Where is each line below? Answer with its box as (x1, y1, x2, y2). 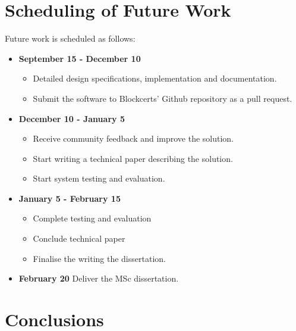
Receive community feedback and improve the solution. (33, 132, 234, 145)
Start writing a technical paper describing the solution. (33, 152, 233, 164)
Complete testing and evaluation (33, 212, 152, 224)
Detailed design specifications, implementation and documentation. (33, 72, 277, 85)
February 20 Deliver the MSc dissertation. (18, 272, 179, 285)
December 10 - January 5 (18, 112, 125, 124)
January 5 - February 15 (18, 192, 121, 204)
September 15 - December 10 (18, 52, 141, 64)
